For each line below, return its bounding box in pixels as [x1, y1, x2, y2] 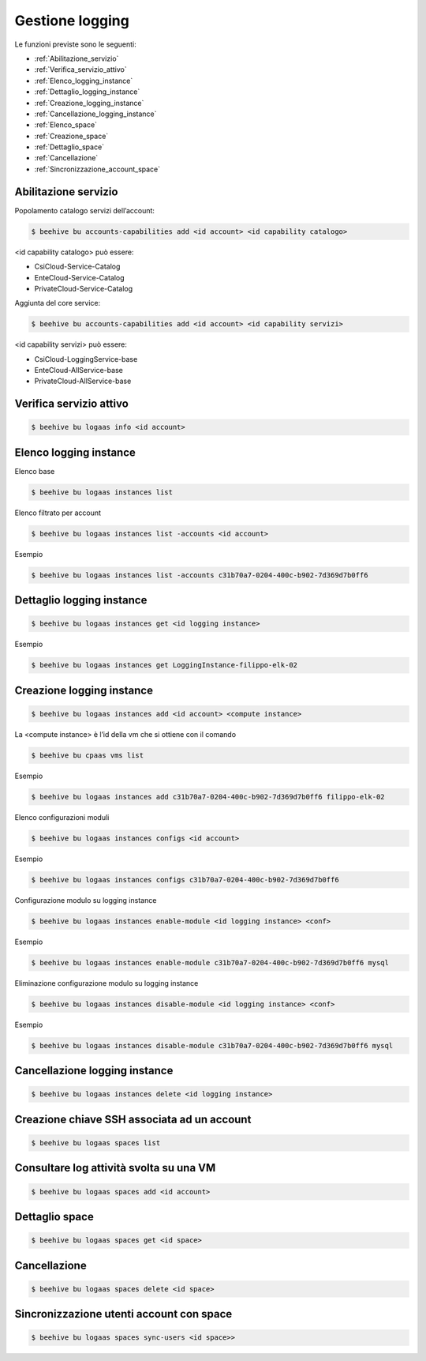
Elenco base [14, 466, 55, 476]
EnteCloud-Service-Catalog [34, 273, 125, 282]
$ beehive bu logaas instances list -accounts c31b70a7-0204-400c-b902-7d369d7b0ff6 [31, 570, 368, 580]
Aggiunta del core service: [14, 299, 101, 308]
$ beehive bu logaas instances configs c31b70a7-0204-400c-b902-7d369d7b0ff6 [31, 875, 339, 884]
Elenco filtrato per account [14, 508, 102, 517]
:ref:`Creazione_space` [34, 131, 109, 141]
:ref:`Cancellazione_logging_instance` [34, 109, 157, 118]
